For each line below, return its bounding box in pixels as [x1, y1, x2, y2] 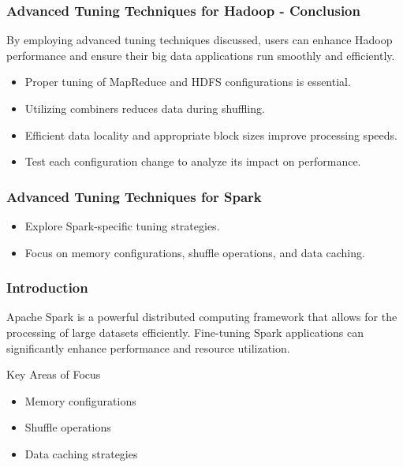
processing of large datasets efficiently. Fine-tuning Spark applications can [6, 324, 364, 340]
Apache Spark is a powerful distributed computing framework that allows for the [6, 308, 397, 325]
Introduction [6, 278, 88, 297]
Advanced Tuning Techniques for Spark [6, 186, 262, 206]
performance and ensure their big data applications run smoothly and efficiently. [6, 47, 395, 63]
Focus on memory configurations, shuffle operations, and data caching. [24, 244, 365, 260]
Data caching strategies [24, 445, 138, 461]
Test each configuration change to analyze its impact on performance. [24, 153, 361, 170]
